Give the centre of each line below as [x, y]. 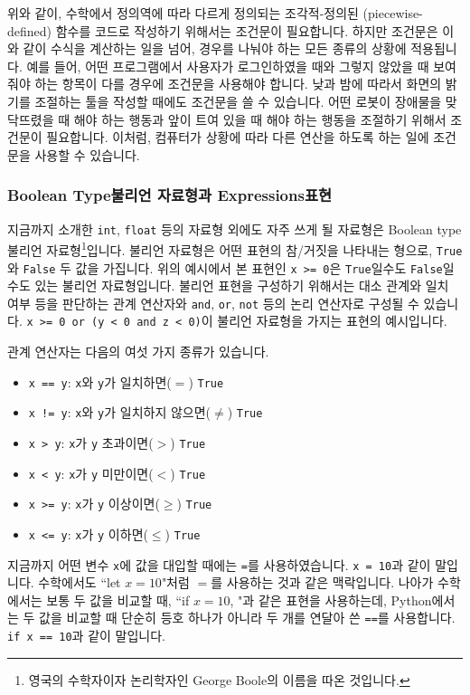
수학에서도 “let [80, 582]
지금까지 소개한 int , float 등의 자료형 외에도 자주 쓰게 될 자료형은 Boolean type [235, 228]
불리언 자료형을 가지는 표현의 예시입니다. [332, 321]
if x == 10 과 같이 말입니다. [86, 636]
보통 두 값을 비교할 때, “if [118, 600]
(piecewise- [393, 13]
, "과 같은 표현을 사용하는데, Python [331, 600]
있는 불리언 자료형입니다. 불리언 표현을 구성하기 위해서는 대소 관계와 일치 [242, 286]
